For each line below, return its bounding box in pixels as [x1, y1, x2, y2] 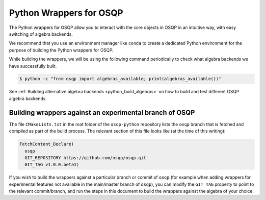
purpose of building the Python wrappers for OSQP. [9, 47, 114, 53]
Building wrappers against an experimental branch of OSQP [9, 108, 195, 117]
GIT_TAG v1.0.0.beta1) [25, 162, 79, 168]
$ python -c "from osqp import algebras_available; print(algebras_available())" [19, 76, 222, 82]
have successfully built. [9, 63, 57, 69]
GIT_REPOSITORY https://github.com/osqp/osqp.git [25, 155, 147, 160]
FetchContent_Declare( [19, 141, 74, 147]
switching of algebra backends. [9, 31, 73, 37]
